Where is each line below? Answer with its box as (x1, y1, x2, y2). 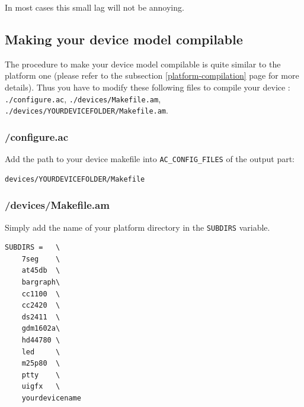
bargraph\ (21, 278, 60, 287)
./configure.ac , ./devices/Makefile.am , (5, 92, 161, 105)
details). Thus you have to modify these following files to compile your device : (5, 80, 290, 93)
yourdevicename (21, 393, 81, 402)
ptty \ (21, 370, 60, 379)
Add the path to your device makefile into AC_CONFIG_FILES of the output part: (5, 153, 295, 165)
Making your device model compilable (5, 30, 243, 48)
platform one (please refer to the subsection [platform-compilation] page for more (5, 69, 299, 82)
